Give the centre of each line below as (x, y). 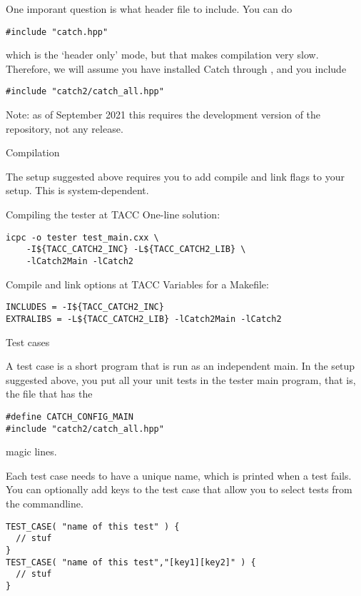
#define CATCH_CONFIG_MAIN (70, 416)
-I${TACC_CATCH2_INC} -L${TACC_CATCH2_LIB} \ (136, 249)
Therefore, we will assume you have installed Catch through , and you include (176, 68)
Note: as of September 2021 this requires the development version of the (163, 115)
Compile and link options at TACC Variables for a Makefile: (137, 284)
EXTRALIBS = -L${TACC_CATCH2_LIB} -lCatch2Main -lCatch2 (144, 319)
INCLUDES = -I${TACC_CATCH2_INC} (85, 307)
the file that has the (49, 394)
